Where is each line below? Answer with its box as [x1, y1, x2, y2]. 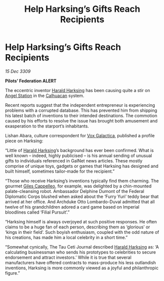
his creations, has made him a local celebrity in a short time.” [5, 234, 128, 240]
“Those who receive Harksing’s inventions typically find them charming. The [5, 178, 159, 184]
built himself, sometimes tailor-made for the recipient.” [5, 168, 115, 174]
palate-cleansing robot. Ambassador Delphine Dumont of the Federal [5, 188, 144, 194]
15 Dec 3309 [5, 68, 31, 74]
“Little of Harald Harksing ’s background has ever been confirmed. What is [5, 147, 154, 153]
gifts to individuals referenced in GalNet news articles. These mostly [5, 157, 143, 163]
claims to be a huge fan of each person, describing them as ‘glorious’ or [5, 224, 150, 230]
